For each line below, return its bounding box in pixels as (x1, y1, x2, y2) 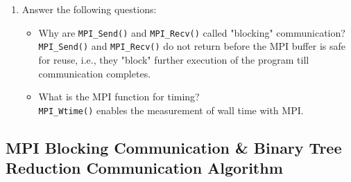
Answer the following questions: (22, 2, 157, 16)
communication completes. (38, 66, 151, 80)
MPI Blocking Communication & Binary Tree (6, 136, 342, 158)
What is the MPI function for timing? (38, 89, 200, 104)
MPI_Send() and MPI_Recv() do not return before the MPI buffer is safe (38, 39, 345, 53)
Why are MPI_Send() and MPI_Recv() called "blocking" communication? (38, 25, 345, 39)
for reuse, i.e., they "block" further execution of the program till (38, 52, 309, 66)
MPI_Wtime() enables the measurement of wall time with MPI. (38, 102, 304, 117)
